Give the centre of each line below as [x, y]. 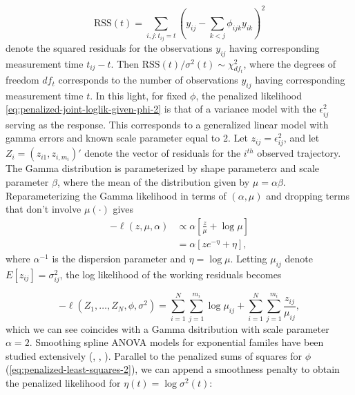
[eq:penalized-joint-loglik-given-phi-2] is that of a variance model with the [161, 109]
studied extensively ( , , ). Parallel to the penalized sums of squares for [154, 355]
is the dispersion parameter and [119, 258]
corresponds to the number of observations [148, 80]
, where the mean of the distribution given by [153, 181]
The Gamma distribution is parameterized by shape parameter [138, 168]
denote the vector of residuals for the [163, 153]
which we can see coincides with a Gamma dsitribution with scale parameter [167, 328]
